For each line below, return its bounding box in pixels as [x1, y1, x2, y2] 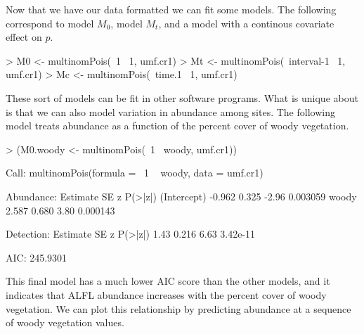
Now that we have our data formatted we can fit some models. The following [6, 2, 337, 16]
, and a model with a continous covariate [158, 15, 334, 30]
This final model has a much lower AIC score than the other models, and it [6, 274, 330, 288]
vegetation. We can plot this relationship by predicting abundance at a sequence [6, 301, 351, 316]
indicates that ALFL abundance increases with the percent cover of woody [6, 287, 327, 302]
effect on [6, 30, 42, 44]
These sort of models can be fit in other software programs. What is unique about [6, 90, 358, 105]
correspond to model [6, 15, 94, 30]
